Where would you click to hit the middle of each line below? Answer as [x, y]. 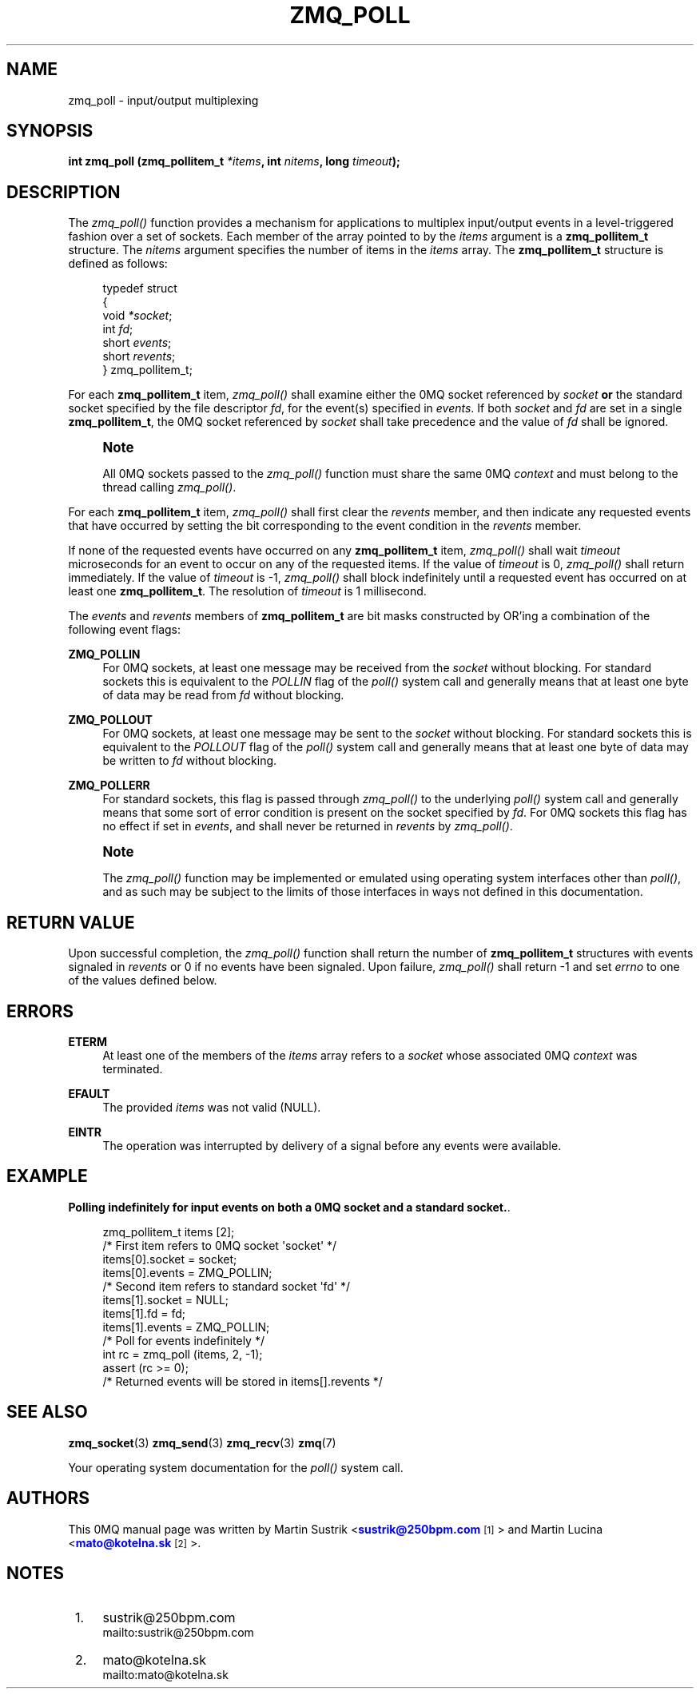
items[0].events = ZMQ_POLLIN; [187, 1272]
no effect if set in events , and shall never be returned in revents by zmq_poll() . [308, 826]
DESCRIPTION [64, 192]
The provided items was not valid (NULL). [212, 1107]
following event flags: [124, 630]
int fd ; [118, 329]
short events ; [137, 343]
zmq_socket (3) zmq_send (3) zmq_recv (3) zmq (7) [202, 1442]
